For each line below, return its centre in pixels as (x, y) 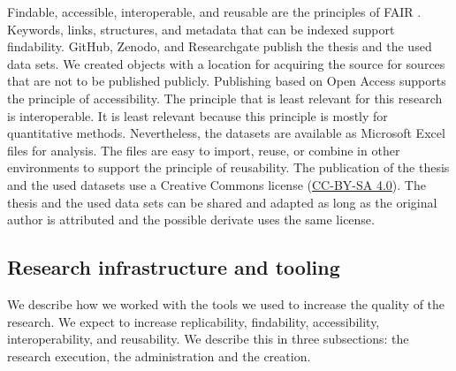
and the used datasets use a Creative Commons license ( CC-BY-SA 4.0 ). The (217, 184)
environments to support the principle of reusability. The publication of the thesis (228, 167)
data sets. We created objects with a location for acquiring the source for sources (226, 63)
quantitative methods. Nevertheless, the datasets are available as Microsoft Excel (226, 133)
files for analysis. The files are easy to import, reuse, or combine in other (204, 150)
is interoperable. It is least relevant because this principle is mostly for (198, 115)
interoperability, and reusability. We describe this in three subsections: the (208, 339)
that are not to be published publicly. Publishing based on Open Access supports (227, 81)
